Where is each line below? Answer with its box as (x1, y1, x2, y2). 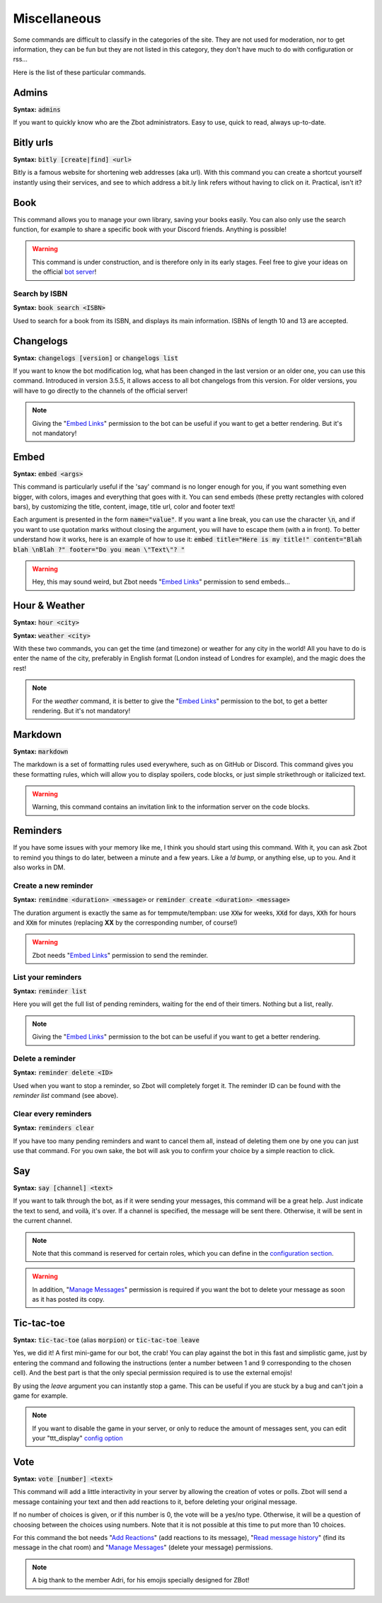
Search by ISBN (13, 289, 68, 299)
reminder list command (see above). (13, 1092, 119, 1100)
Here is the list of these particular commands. (13, 68, 146, 76)
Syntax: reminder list (13, 987, 87, 995)
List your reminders (13, 972, 82, 982)
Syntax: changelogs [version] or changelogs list (13, 354, 178, 362)
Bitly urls (13, 137, 54, 149)
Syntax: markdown (13, 747, 69, 756)
